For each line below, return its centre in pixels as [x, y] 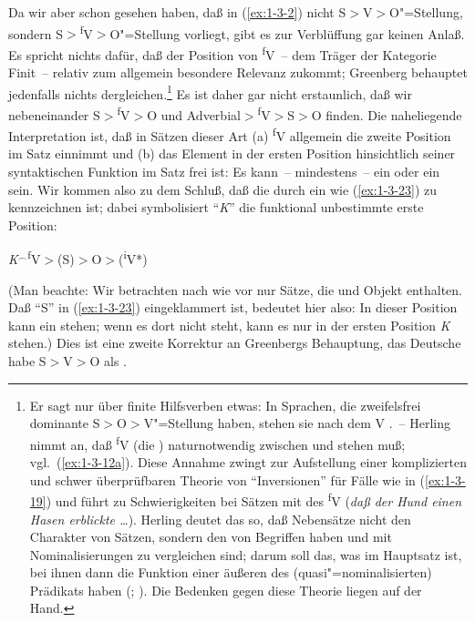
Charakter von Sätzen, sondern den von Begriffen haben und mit [211, 537]
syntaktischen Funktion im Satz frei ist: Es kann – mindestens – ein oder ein [224, 172]
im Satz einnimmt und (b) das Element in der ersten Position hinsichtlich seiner [232, 153]
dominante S [65, 423]
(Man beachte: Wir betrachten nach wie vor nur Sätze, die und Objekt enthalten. [235, 289]
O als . [108, 361]
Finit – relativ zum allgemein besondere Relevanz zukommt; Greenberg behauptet [238, 72]
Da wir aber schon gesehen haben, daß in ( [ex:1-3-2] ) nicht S [177, 12]
